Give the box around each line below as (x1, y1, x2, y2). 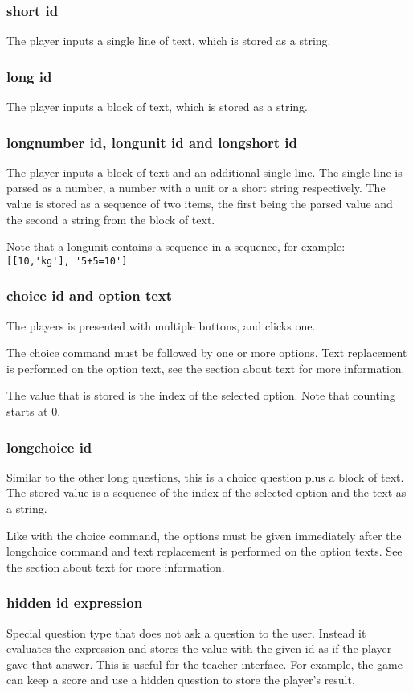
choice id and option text (6, 285, 173, 305)
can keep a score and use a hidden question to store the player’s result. (6, 671, 355, 688)
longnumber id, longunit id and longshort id (6, 132, 298, 152)
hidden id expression (6, 593, 143, 613)
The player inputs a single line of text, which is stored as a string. (6, 32, 331, 49)
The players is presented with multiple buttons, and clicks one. (6, 317, 316, 334)
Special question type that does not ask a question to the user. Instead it (6, 624, 366, 641)
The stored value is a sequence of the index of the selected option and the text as (6, 484, 407, 501)
